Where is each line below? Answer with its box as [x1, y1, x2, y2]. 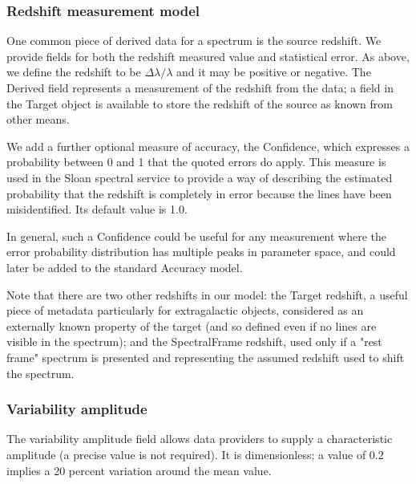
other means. [6, 111, 70, 128]
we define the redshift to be [6, 63, 141, 80]
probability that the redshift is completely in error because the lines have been [6, 185, 392, 201]
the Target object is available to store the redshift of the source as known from [6, 95, 393, 112]
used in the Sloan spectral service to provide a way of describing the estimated [6, 169, 393, 185]
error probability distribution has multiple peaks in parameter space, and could [6, 243, 396, 260]
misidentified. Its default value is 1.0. [6, 201, 188, 218]
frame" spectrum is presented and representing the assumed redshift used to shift [6, 348, 405, 365]
